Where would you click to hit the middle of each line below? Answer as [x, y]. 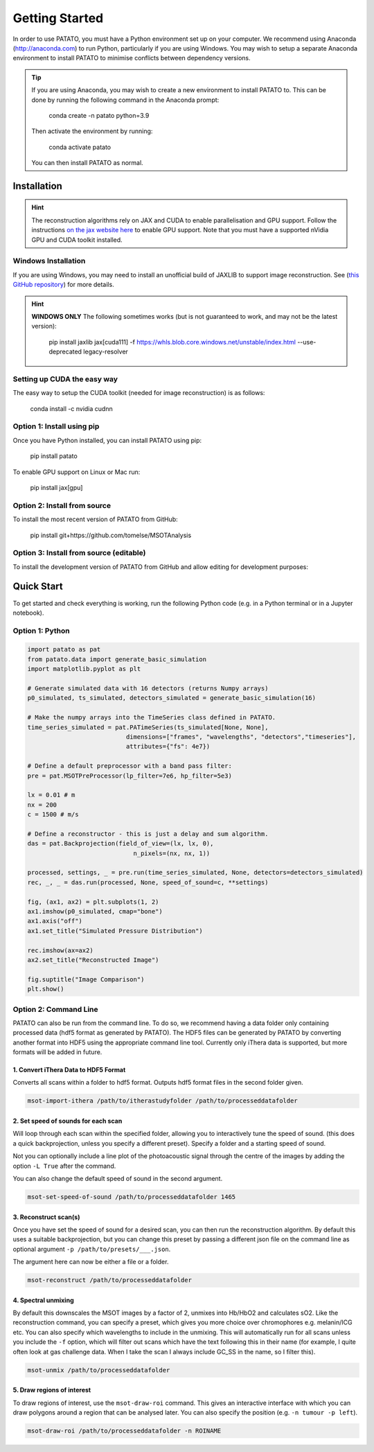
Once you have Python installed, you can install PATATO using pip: [107, 440]
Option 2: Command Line [55, 1009]
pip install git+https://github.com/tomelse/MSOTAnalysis [111, 535]
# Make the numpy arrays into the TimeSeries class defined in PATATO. [152, 718]
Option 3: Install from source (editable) [79, 553]
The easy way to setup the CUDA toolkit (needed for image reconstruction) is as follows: [139, 393]
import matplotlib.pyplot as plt [84, 669]
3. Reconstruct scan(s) [46, 1217]
